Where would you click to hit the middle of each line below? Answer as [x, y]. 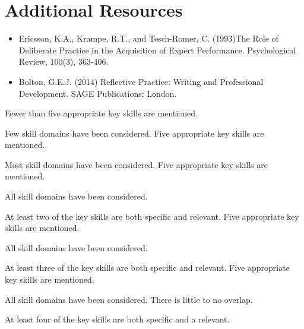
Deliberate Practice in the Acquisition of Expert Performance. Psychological [157, 50]
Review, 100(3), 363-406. [64, 61]
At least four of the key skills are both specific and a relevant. [117, 319]
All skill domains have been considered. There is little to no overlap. [129, 299]
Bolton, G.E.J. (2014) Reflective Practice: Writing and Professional [141, 81]
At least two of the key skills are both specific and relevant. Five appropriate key [152, 216]
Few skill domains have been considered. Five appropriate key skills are [134, 133]
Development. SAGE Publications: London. [98, 93]
